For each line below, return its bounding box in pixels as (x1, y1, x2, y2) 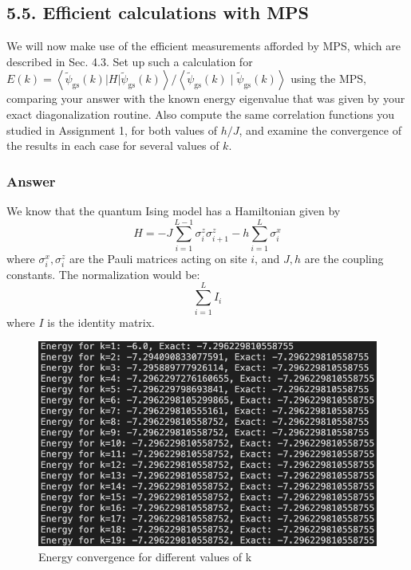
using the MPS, (290, 70, 366, 87)
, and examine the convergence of (239, 121, 401, 138)
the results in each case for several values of (6, 137, 219, 154)
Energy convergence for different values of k (38, 548, 252, 565)
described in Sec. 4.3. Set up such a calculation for (6, 53, 253, 69)
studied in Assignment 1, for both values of (6, 121, 218, 138)
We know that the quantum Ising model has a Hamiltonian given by (6, 202, 341, 218)
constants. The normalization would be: (6, 265, 200, 282)
